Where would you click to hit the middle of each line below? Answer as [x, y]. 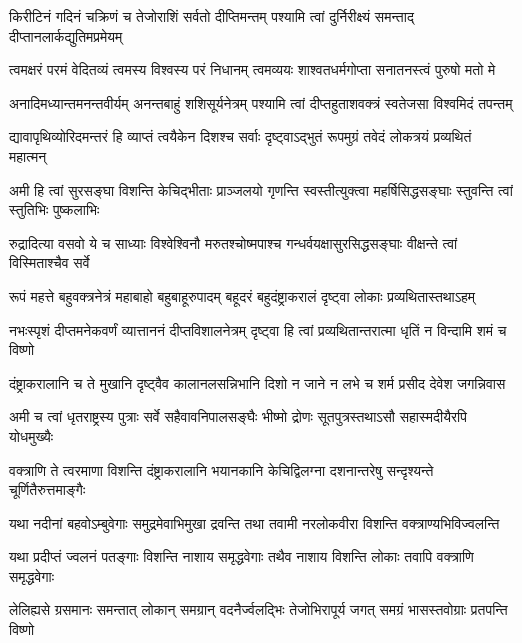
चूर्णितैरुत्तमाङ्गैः [47, 489]
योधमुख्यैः [31, 435]
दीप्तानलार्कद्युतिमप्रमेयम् [66, 35]
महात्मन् [28, 155]
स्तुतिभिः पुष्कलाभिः [54, 209]
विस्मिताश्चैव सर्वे [49, 262]
